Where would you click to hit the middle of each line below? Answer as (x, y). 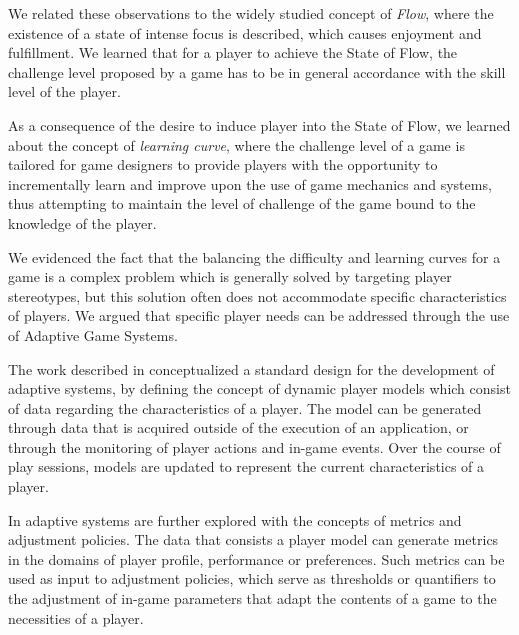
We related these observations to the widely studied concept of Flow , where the (251, 13)
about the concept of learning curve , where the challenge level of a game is (236, 144)
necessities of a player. (76, 617)
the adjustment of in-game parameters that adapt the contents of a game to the (252, 598)
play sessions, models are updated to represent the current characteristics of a (246, 466)
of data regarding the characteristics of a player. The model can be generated (245, 407)
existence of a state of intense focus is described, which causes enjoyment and (245, 32)
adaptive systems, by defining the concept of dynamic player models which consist (259, 388)
